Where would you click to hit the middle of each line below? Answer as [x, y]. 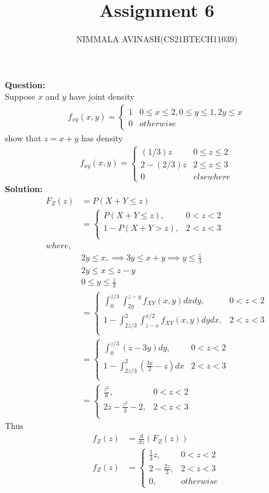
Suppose [20, 96]
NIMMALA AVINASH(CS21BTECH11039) [157, 39]
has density [102, 137]
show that [23, 137]
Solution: [24, 189]
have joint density [102, 96]
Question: [25, 84]
